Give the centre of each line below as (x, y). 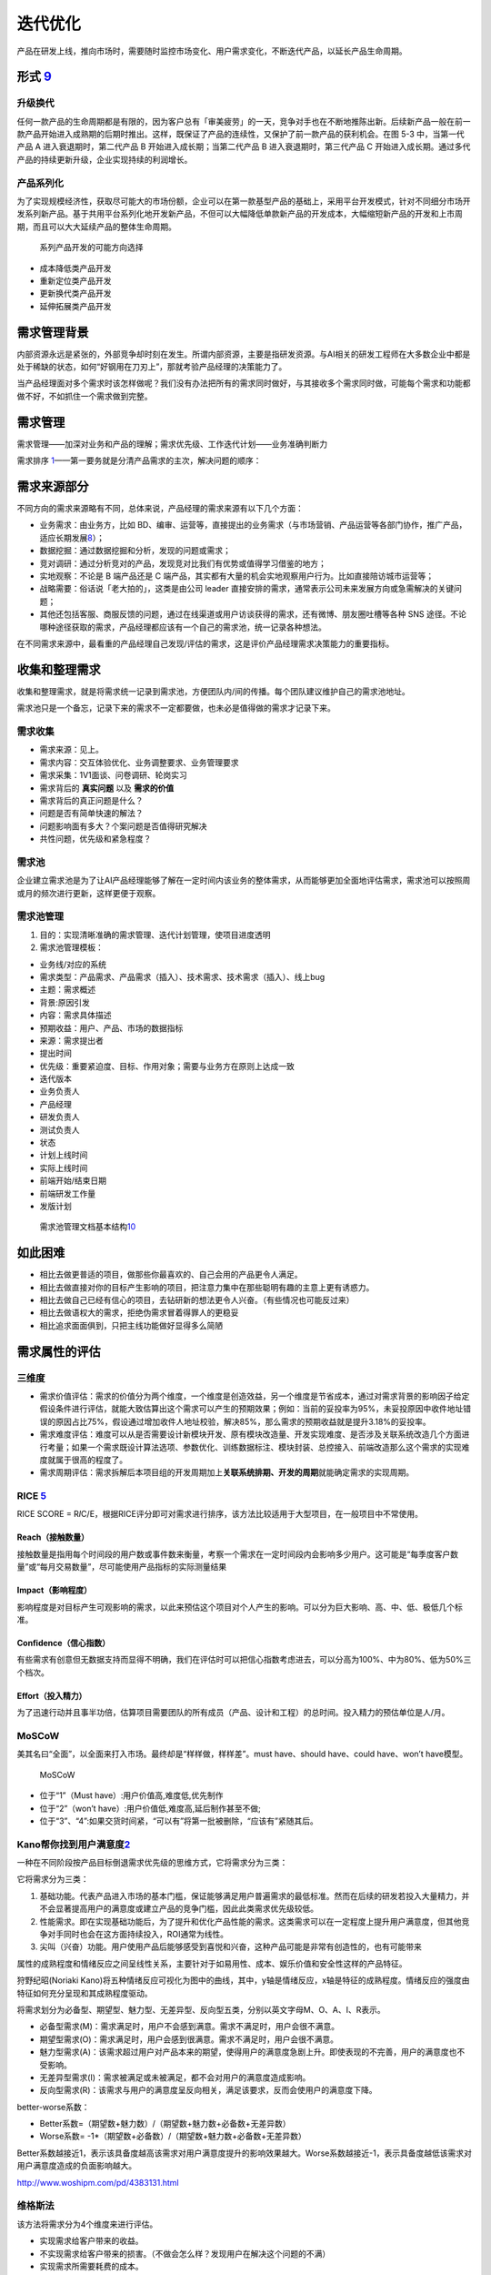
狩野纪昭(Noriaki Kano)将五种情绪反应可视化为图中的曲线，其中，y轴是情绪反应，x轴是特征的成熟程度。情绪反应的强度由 (243, 1980)
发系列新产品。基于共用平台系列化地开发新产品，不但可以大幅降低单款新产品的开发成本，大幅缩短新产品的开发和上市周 (240, 214)
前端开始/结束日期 (73, 1181)
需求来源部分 (53, 486)
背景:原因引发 (65, 1002)
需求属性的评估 (59, 1351)
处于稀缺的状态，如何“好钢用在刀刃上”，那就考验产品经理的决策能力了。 (152, 367)
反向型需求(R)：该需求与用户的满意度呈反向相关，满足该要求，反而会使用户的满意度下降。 (208, 2090)
